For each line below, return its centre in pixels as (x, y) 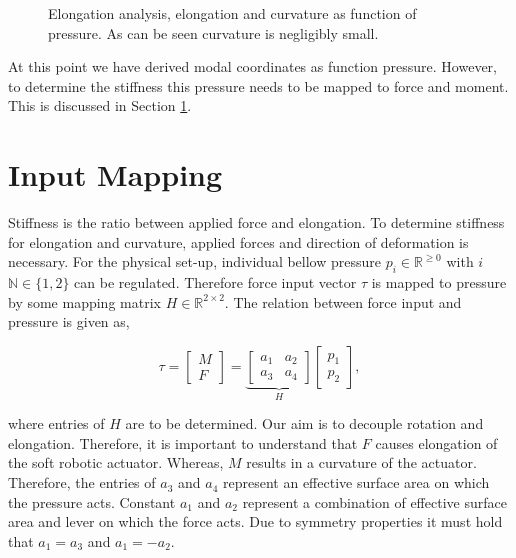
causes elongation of (436, 442)
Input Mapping (115, 174)
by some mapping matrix (84, 301)
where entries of (56, 423)
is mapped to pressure (439, 282)
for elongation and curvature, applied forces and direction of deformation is (238, 241)
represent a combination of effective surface (374, 501)
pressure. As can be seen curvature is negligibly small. (213, 32)
